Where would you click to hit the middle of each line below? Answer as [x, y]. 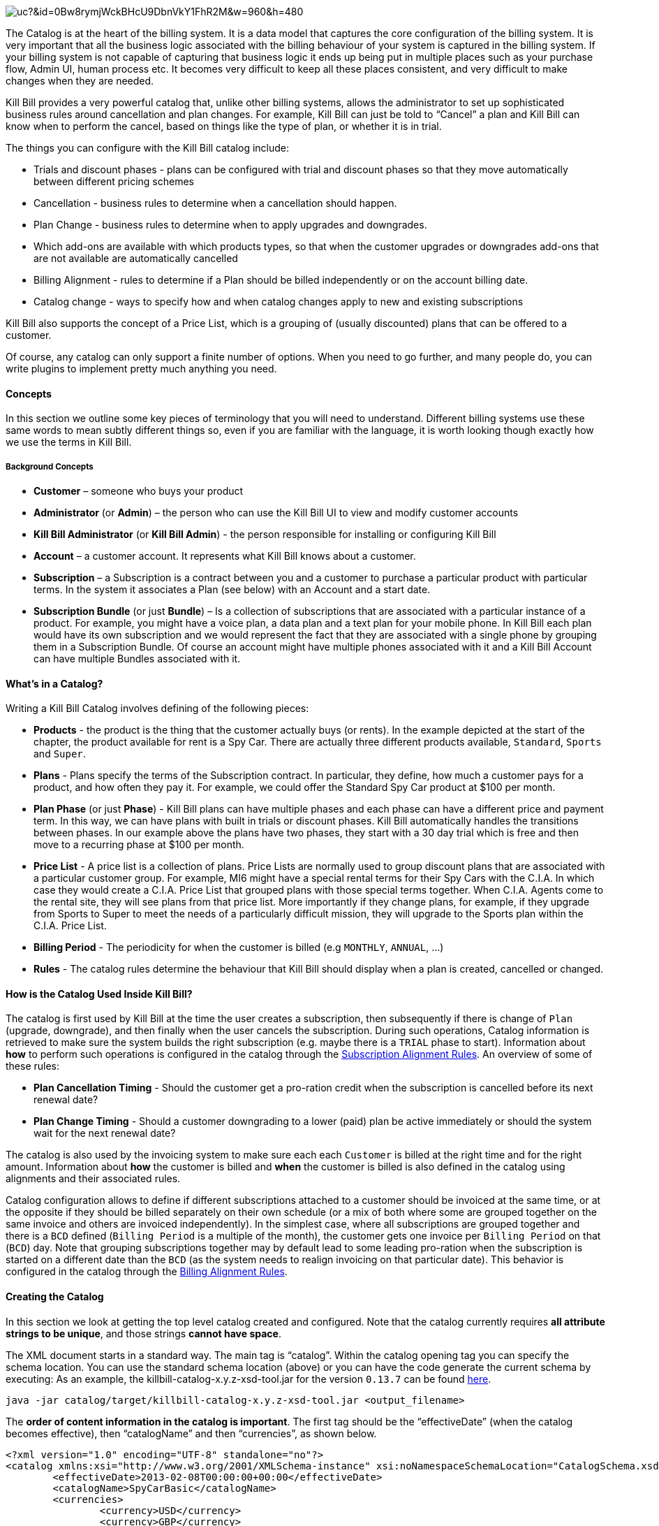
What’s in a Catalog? [54, 683]
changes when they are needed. [80, 81]
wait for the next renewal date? [105, 1133]
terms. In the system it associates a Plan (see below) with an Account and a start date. [232, 589]
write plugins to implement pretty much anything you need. [141, 369]
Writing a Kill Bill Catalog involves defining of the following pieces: [157, 708]
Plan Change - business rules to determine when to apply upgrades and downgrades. [230, 225]
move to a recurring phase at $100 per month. [139, 845]
